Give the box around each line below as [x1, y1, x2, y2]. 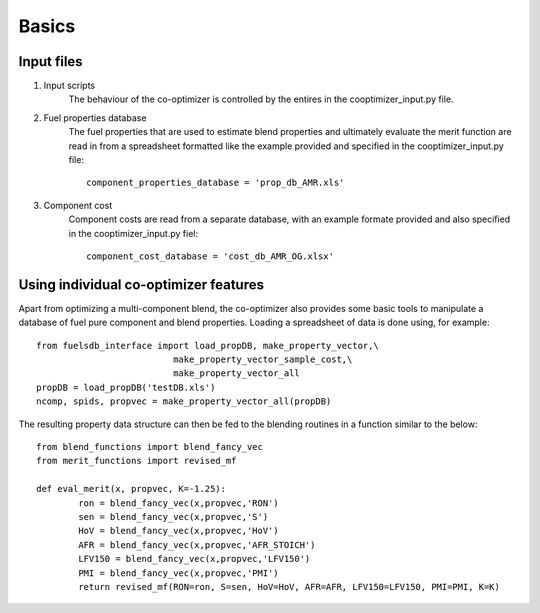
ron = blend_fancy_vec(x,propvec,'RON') [78, 497, 279, 509]
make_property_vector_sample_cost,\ [173, 354, 353, 365]
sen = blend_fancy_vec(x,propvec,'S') [78, 511, 269, 522]
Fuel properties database [43, 111, 147, 124]
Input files [18, 53, 84, 70]
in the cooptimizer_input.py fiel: [68, 227, 199, 239]
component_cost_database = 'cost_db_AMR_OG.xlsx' [86, 250, 335, 262]
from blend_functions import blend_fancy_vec [36, 441, 264, 452]
